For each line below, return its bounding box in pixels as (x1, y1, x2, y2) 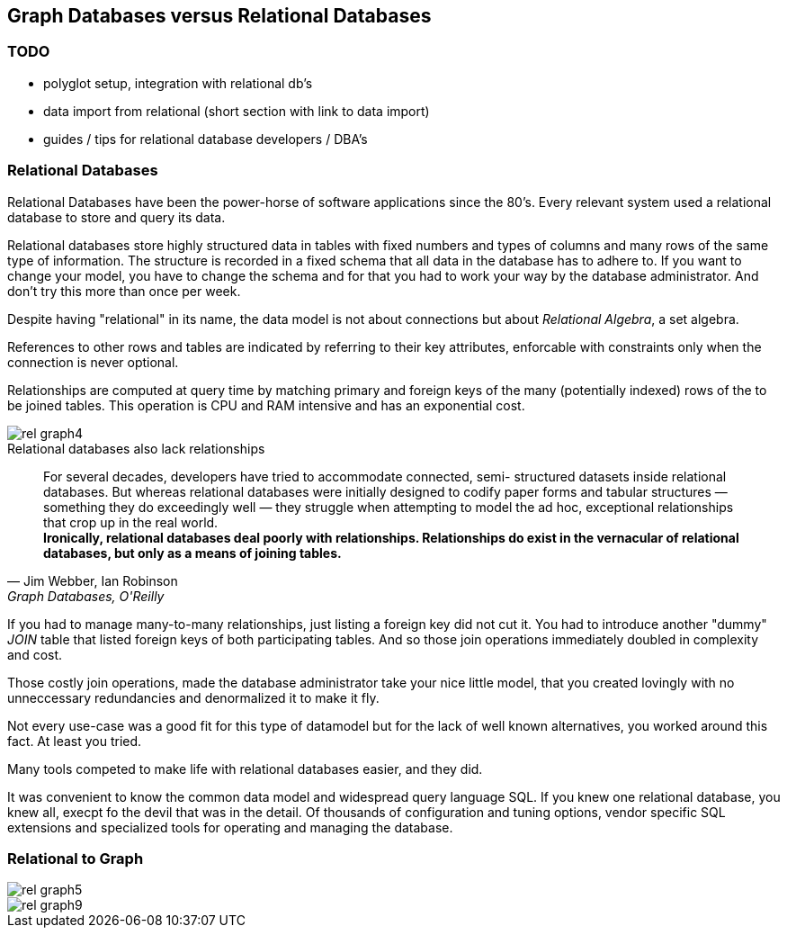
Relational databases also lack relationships (7, 440, 265, 456)
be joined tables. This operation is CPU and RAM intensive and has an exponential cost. (7, 397, 525, 413)
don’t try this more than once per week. (7, 283, 241, 299)
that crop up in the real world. (43, 514, 219, 530)
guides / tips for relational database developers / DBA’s (43, 130, 368, 147)
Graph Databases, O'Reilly (7, 588, 165, 604)
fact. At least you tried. (7, 733, 142, 749)
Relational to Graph (7, 849, 144, 868)
